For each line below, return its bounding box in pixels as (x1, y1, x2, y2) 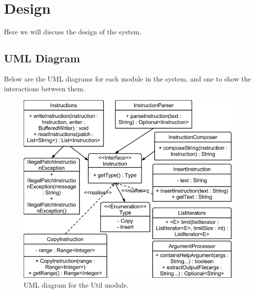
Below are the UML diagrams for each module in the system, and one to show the (4, 73, 251, 83)
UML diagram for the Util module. (24, 279, 129, 290)
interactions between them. (4, 83, 85, 93)
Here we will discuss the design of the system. (4, 27, 142, 37)
